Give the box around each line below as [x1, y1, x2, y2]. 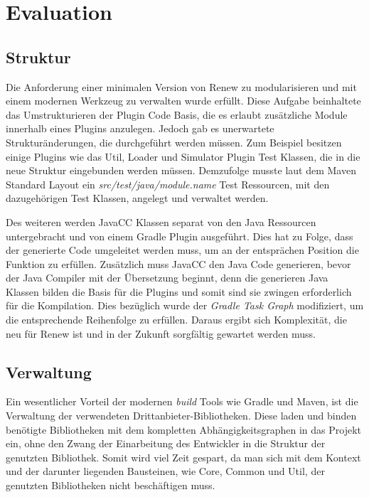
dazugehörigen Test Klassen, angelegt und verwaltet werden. [6, 191, 269, 205]
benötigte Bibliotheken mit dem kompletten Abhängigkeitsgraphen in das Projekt [6, 422, 361, 437]
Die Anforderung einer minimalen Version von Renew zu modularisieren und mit [6, 79, 357, 94]
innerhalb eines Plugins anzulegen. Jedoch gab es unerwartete [6, 121, 274, 136]
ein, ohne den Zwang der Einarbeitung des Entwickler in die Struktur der [6, 436, 326, 451]
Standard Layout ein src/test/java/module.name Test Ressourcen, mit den [6, 176, 330, 191]
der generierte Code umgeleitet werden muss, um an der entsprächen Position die [6, 242, 359, 257]
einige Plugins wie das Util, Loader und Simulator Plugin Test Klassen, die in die [6, 149, 360, 164]
